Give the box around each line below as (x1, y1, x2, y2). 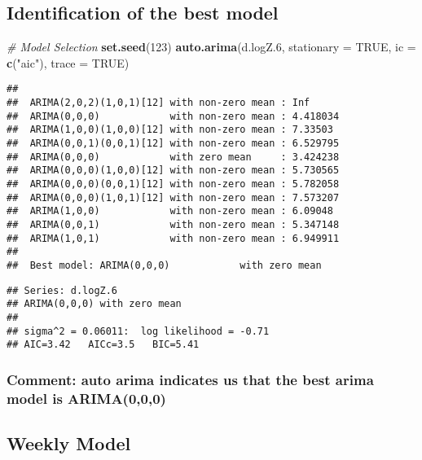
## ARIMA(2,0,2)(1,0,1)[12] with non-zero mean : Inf (7, 97, 310, 109)
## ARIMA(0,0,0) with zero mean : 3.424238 (7, 151, 340, 163)
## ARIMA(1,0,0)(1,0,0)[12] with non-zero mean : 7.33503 (7, 124, 333, 136)
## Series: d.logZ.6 (7, 284, 118, 296)
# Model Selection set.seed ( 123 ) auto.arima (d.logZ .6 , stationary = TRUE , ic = (7, 38, 416, 55)
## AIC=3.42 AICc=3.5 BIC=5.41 (7, 339, 200, 351)
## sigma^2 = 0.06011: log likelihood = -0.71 (7, 325, 270, 337)
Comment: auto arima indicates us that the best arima (7, 369, 374, 389)
